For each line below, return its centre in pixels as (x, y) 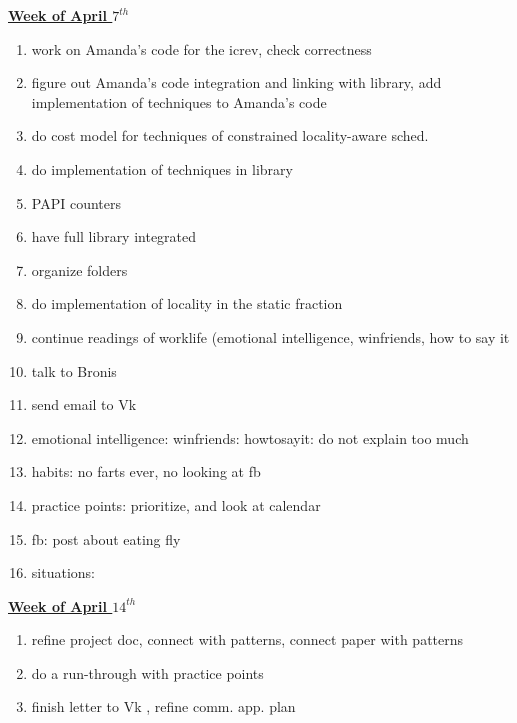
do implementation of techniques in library (162, 168)
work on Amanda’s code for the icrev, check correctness (201, 48)
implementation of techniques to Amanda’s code (179, 101)
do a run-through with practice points (147, 672)
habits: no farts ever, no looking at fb (146, 471)
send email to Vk (84, 404)
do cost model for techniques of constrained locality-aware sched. (230, 135)
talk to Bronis (74, 370)
